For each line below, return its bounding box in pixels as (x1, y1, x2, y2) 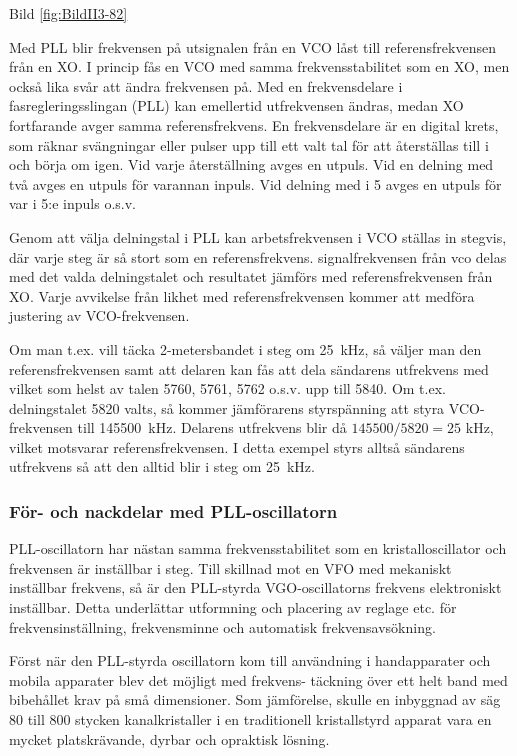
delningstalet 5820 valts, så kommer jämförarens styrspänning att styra (9, 397, 445, 418)
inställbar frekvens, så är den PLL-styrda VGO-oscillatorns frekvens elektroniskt (9, 577, 502, 598)
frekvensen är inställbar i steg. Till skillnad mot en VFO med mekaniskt (9, 557, 452, 578)
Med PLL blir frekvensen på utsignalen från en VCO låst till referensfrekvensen (9, 36, 496, 57)
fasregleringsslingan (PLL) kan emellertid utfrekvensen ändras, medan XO (9, 95, 464, 116)
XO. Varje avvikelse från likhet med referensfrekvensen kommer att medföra (9, 285, 475, 306)
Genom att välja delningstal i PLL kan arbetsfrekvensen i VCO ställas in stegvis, (9, 226, 507, 247)
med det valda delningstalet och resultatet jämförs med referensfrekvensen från (9, 266, 493, 287)
